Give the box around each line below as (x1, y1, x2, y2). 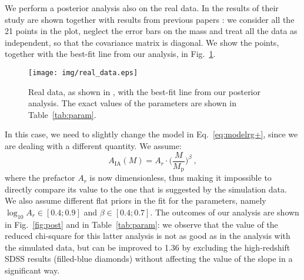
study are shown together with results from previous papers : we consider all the (5, 13, 295, 25)
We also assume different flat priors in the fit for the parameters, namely (5, 194, 266, 207)
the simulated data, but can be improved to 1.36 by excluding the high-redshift (5, 241, 290, 253)
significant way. (5, 264, 60, 276)
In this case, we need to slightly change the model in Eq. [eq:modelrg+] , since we (5, 128, 298, 140)
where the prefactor (5, 171, 75, 184)
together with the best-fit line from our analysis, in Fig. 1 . (5, 48, 216, 60)
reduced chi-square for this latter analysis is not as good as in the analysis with (5, 230, 290, 242)
